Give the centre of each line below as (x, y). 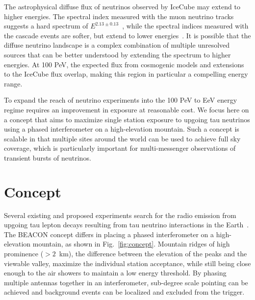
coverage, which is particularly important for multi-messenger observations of (120, 148)
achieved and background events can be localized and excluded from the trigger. (124, 292)
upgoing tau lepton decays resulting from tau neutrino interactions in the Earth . (127, 225)
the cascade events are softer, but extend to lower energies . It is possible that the (127, 35)
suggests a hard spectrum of (46, 26)
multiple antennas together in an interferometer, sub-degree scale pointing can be (126, 282)
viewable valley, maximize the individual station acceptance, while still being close (127, 263)
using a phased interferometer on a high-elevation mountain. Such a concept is (122, 129)
